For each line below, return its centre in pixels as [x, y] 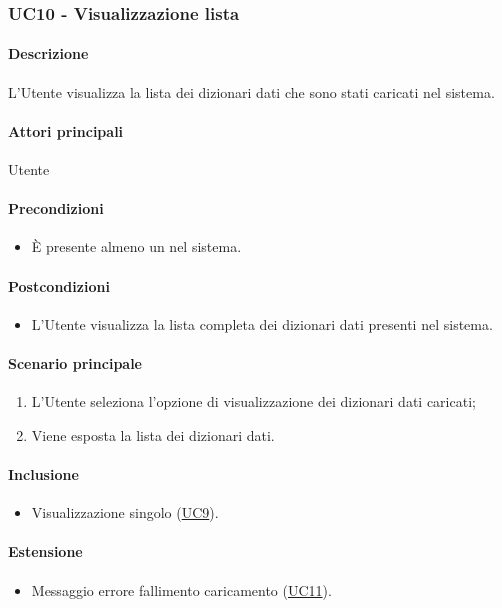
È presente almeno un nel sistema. [136, 246]
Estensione [45, 551]
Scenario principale [75, 363]
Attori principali [66, 130]
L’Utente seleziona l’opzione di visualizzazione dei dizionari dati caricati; [253, 401]
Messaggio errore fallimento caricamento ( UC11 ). [181, 589]
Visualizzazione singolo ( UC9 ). [125, 512]
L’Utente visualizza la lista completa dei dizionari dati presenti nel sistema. [262, 323]
